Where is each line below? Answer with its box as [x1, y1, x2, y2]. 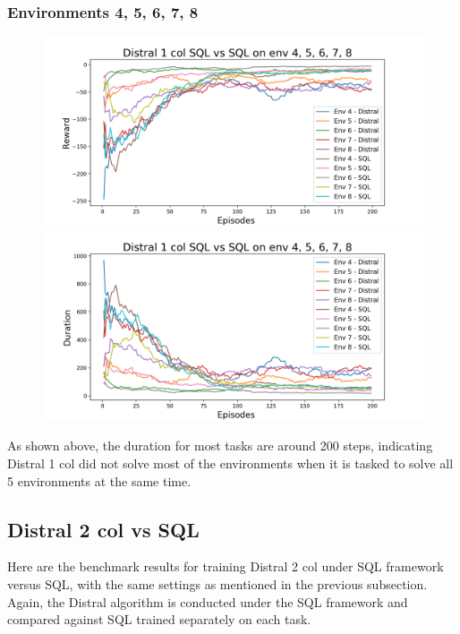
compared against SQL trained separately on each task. [7, 610, 311, 629]
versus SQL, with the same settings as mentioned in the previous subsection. [7, 574, 428, 593]
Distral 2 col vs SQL [7, 515, 200, 543]
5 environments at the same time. [7, 471, 192, 490]
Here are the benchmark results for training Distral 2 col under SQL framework [7, 557, 444, 576]
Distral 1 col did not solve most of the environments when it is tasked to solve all [7, 454, 454, 472]
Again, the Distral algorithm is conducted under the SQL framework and [7, 592, 408, 611]
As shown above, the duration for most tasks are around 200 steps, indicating [7, 436, 433, 455]
